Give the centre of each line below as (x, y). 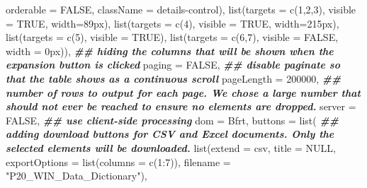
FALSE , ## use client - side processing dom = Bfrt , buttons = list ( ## (172, 120)
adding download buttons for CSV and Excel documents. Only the (170, 134)
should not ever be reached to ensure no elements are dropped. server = (181, 106)
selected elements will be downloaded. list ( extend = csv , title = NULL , (171, 147)
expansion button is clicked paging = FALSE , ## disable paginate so (173, 65)
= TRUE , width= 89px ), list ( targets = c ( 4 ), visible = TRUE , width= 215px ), (173, 23)
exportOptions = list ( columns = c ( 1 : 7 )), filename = (118, 161)
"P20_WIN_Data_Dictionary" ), (77, 176)
